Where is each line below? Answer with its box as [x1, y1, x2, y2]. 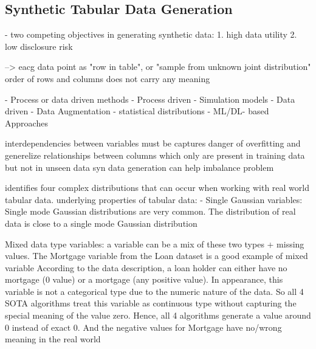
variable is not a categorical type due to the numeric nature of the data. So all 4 [5, 285, 304, 297]
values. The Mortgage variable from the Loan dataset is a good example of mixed [5, 249, 308, 262]
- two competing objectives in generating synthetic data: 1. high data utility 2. [5, 28, 297, 41]
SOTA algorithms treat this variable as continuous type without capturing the [5, 297, 297, 309]
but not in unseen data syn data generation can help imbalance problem [5, 161, 274, 173]
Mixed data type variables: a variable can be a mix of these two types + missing [5, 237, 304, 250]
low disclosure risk [5, 40, 73, 52]
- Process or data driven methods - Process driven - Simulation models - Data [5, 92, 295, 105]
